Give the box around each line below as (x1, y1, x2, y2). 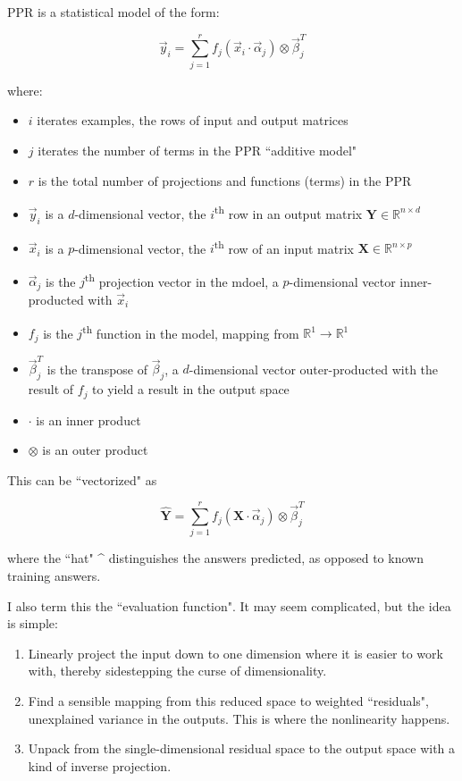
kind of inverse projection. (28, 756, 172, 775)
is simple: (7, 614, 58, 633)
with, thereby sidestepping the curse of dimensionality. (28, 661, 327, 680)
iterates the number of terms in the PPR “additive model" (38, 140, 357, 159)
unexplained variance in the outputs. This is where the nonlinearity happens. (28, 709, 450, 727)
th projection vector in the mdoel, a (85, 269, 279, 290)
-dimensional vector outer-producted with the (189, 359, 439, 378)
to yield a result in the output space (92, 380, 290, 399)
